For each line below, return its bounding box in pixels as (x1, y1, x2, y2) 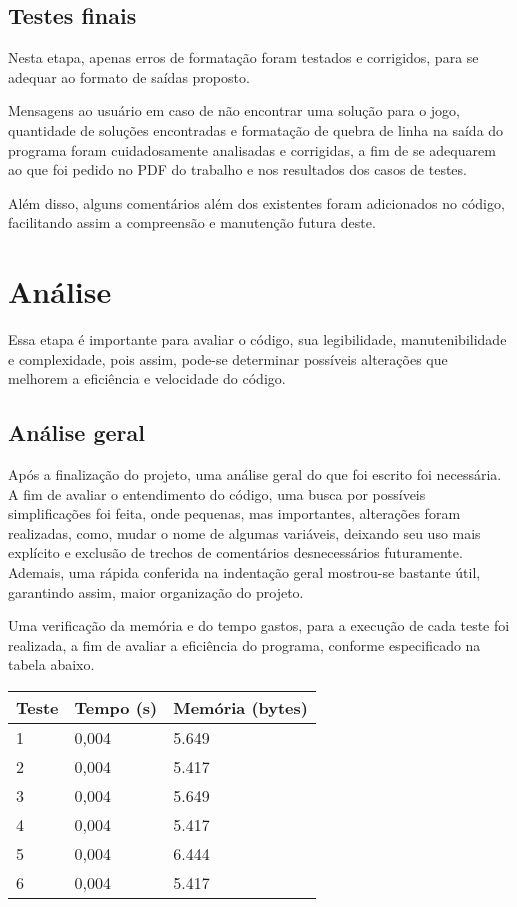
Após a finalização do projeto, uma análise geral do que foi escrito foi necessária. (8, 464, 502, 485)
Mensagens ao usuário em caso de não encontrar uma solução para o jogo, (8, 100, 461, 121)
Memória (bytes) (173, 696, 308, 719)
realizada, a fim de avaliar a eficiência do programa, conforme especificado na (8, 634, 481, 655)
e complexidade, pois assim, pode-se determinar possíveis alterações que (8, 348, 448, 369)
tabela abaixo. (8, 654, 95, 675)
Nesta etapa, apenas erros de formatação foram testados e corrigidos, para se (8, 47, 479, 68)
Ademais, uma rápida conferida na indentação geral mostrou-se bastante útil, (8, 562, 481, 583)
